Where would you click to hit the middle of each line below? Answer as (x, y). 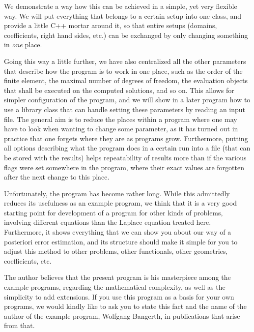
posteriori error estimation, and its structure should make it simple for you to (121, 241)
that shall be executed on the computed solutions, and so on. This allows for (119, 90)
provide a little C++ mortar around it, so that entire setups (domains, (111, 25)
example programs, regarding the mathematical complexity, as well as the (115, 287)
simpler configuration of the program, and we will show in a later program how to (127, 100)
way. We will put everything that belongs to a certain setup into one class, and (123, 15)
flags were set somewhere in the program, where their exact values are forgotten (124, 167)
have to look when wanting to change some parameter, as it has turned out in (121, 129)
